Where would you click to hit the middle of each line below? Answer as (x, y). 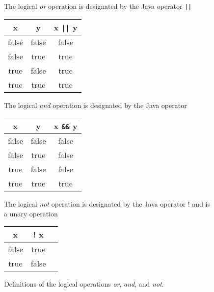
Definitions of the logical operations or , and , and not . (84, 284)
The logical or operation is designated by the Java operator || (98, 6)
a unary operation (31, 213)
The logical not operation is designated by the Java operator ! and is (107, 204)
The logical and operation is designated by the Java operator (95, 105)
